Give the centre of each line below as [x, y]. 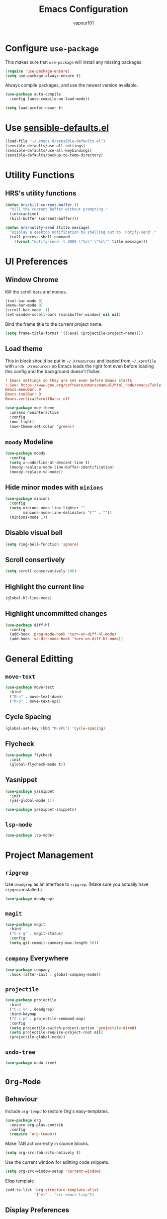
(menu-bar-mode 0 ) [24, 305]
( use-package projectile [31, 1000]
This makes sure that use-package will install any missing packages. [74, 62]
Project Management [49, 855]
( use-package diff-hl [28, 625]
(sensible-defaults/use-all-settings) [45, 146]
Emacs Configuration [83, 9]
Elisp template [20, 1181]
